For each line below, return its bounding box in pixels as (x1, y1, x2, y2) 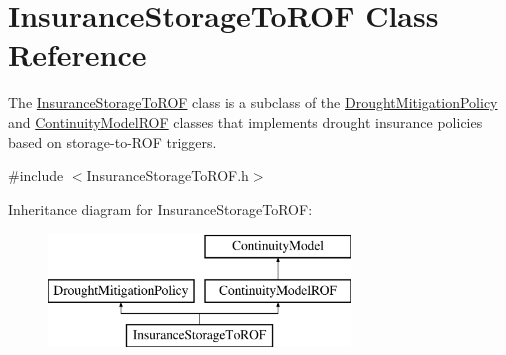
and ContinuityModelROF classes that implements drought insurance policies (8, 111, 483, 132)
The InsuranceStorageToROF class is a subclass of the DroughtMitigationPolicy (8, 92, 498, 113)
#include (8, 165, 64, 186)
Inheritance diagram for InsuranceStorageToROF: (8, 198, 313, 219)
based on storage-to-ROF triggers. (8, 131, 217, 152)
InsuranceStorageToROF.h (86, 165, 249, 186)
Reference (8, 34, 147, 75)
